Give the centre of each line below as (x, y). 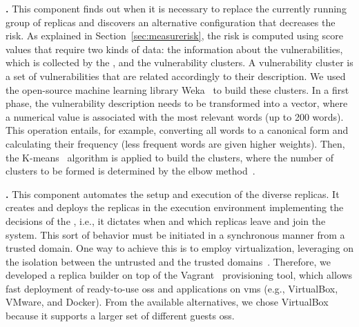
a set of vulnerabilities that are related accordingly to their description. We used (176, 76)
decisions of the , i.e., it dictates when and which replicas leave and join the (166, 220)
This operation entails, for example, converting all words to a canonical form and (177, 130)
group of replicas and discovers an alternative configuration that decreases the (171, 22)
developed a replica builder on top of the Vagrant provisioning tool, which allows (179, 275)
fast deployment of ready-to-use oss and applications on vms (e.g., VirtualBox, (172, 288)
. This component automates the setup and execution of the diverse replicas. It (173, 194)
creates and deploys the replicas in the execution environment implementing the (175, 207)
